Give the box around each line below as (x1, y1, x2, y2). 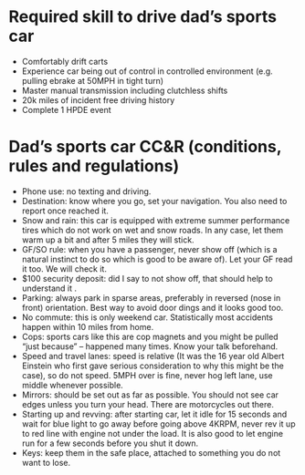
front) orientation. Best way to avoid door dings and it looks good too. (21, 302, 284, 313)
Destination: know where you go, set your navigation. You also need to (21, 195, 288, 206)
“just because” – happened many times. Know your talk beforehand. (21, 340, 279, 352)
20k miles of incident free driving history (21, 94, 175, 106)
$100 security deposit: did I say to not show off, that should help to (21, 273, 273, 284)
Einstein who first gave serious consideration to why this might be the (21, 360, 284, 371)
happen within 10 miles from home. (21, 321, 154, 332)
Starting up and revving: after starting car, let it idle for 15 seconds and (21, 408, 288, 419)
